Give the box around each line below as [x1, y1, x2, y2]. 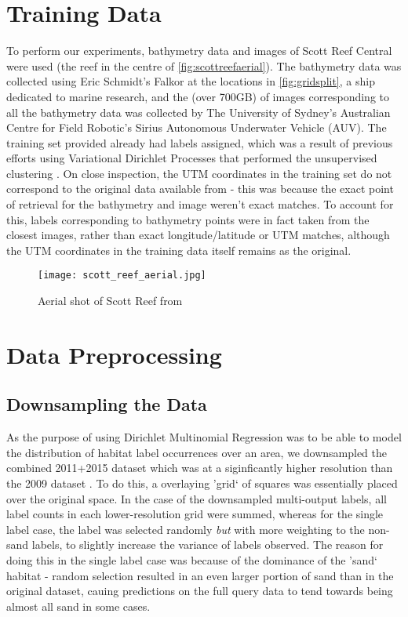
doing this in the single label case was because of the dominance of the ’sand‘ [6, 552, 377, 568]
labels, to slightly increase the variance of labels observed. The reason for [31, 536, 384, 553]
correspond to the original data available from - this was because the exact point [6, 180, 394, 197]
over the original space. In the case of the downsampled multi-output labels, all [6, 490, 387, 506]
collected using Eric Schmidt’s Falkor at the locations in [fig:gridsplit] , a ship [6, 73, 375, 89]
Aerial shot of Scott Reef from [38, 292, 183, 309]
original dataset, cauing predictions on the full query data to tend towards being [6, 583, 393, 599]
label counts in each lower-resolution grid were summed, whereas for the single [6, 506, 384, 522]
